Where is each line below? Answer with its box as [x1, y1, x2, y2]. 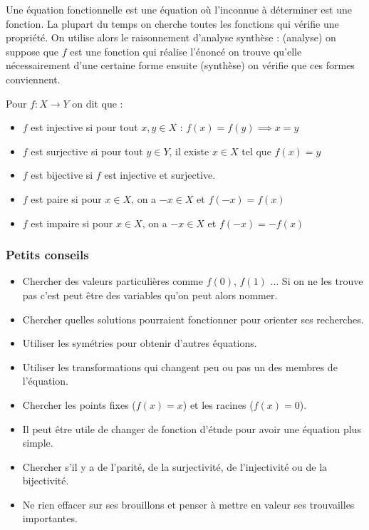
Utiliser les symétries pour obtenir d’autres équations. [22, 336, 257, 350]
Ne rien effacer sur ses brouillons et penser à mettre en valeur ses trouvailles [22, 497, 355, 511]
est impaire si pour [31, 215, 113, 230]
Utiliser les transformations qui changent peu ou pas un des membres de [22, 359, 338, 374]
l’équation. [22, 373, 68, 388]
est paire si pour [31, 191, 102, 206]
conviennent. [6, 71, 61, 86]
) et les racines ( [182, 397, 254, 412]
